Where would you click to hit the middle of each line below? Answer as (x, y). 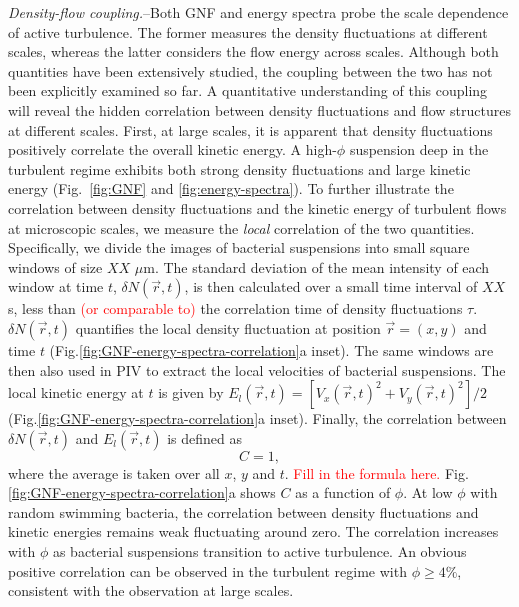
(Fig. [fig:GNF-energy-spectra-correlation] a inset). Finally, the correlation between (257, 418)
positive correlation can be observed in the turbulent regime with (207, 570)
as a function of (343, 492)
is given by (191, 392)
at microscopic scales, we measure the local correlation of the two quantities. (241, 227)
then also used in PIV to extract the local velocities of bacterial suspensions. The (257, 369)
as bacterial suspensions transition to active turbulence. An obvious (259, 551)
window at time (56, 286)
